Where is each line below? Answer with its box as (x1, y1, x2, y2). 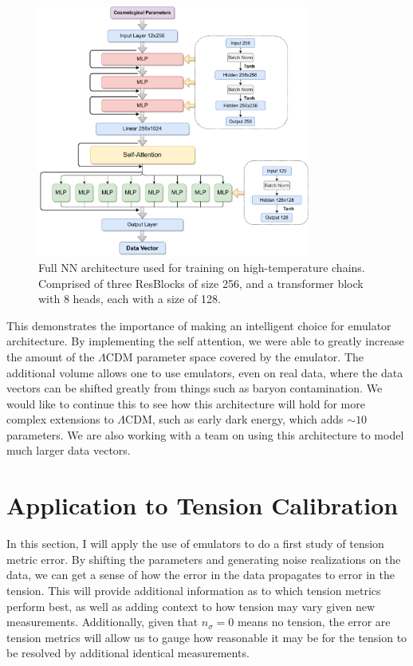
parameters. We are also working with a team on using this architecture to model (6, 426, 404, 443)
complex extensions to (6, 411, 114, 428)
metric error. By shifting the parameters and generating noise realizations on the (6, 550, 401, 567)
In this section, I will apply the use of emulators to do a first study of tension (6, 535, 384, 552)
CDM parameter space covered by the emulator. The (105, 348, 364, 365)
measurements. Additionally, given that (6, 613, 199, 630)
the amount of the (6, 348, 95, 365)
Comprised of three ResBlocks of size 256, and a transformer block (38, 274, 364, 291)
